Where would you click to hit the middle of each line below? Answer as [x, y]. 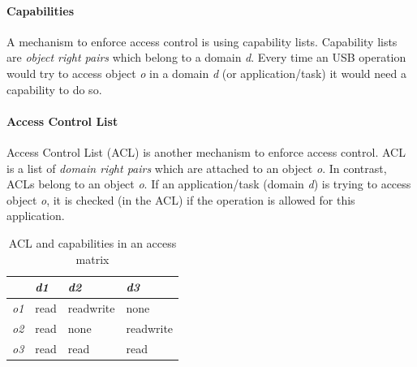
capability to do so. [54, 89]
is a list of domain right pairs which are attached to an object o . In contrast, [197, 168]
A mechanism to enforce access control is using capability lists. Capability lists [202, 41]
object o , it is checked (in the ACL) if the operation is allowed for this [181, 199]
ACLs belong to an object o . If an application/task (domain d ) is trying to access [209, 184]
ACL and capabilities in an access [92, 242]
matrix [92, 259]
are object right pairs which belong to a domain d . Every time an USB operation [206, 57]
